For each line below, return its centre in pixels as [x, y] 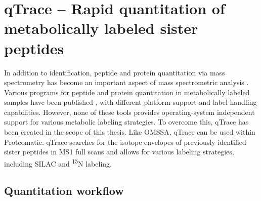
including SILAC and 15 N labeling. [58, 163]
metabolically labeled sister [101, 28]
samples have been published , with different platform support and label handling [130, 102]
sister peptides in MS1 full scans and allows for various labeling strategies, [119, 152]
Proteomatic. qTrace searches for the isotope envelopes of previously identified [125, 142]
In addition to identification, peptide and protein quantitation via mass [115, 72]
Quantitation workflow [64, 191]
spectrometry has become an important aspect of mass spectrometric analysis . [126, 82]
